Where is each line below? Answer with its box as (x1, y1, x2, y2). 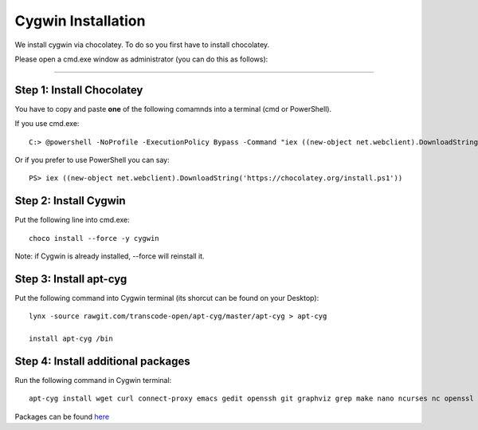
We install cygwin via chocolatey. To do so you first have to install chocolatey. (14, 40, 270, 49)
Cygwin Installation (14, 12, 146, 30)
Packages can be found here (14, 412, 110, 421)
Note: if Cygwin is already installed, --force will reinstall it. (14, 251, 205, 261)
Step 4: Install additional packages (14, 354, 190, 368)
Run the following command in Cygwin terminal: (14, 376, 172, 385)
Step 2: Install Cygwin (14, 194, 127, 207)
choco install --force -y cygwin (29, 234, 159, 243)
